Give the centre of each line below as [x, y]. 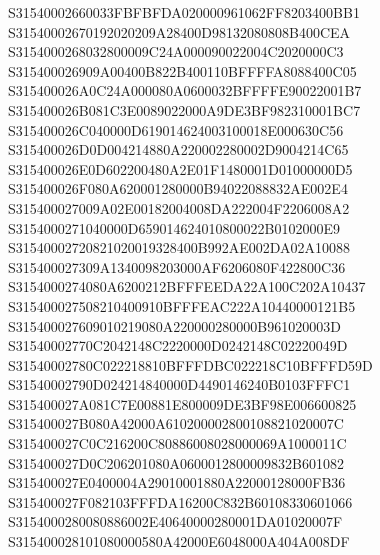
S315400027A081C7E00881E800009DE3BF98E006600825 [182, 403]
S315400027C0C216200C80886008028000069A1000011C [177, 443]
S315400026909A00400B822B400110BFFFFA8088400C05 [182, 70]
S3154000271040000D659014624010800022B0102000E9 [174, 227]
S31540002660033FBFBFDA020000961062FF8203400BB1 [184, 12]
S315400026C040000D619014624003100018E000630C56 [176, 129]
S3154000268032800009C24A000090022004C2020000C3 [176, 51]
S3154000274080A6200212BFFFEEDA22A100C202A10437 [187, 286]
